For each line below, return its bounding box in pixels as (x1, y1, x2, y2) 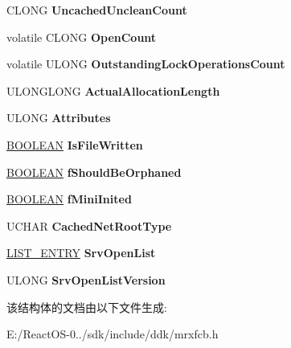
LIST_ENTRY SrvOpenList (6, 244, 156, 261)
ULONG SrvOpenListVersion (6, 271, 166, 288)
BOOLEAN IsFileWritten (6, 136, 143, 153)
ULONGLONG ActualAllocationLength (6, 82, 220, 99)
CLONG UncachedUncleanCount (6, 2, 187, 18)
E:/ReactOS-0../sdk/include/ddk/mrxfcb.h (6, 325, 219, 342)
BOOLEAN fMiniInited (6, 190, 132, 207)
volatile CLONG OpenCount (6, 28, 157, 45)
